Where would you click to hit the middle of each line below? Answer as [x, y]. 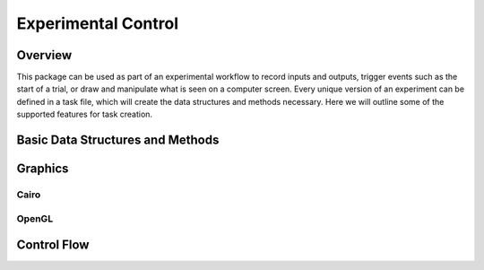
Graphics [43, 169]
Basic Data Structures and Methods [118, 140]
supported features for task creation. [84, 114]
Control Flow [53, 245]
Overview [44, 55]
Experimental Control [98, 23]
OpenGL [35, 218]
